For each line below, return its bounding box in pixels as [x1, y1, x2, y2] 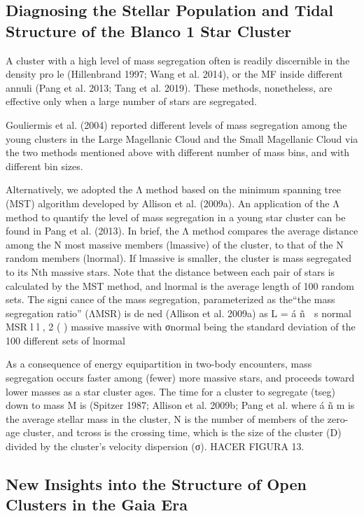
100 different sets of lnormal [6, 333, 125, 347]
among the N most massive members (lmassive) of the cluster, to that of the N [6, 237, 344, 251]
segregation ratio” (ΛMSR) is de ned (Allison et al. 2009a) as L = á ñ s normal [6, 305, 351, 320]
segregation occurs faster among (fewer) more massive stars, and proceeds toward [6, 370, 355, 385]
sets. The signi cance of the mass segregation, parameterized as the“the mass [6, 292, 335, 307]
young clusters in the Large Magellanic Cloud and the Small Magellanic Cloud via [6, 131, 358, 146]
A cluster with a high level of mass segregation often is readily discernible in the [6, 53, 350, 67]
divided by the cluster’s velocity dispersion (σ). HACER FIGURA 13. [6, 439, 304, 454]
